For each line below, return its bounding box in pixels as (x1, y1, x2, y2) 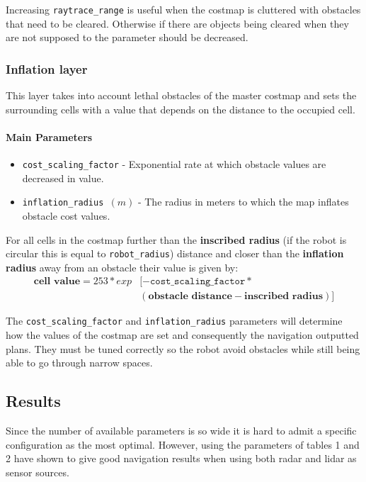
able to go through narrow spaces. (6, 355, 153, 370)
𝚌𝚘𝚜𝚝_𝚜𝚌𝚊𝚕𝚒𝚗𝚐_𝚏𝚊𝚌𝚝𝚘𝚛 (149, 276, 246, 287)
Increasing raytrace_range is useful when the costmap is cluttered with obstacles (6, 2, 361, 16)
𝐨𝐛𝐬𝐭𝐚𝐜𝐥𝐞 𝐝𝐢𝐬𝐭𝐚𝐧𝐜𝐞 (148, 291, 232, 302)
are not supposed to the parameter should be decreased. (6, 30, 248, 45)
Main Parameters (6, 129, 93, 144)
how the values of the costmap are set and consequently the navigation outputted (6, 327, 359, 342)
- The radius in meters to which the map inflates (137, 194, 349, 209)
